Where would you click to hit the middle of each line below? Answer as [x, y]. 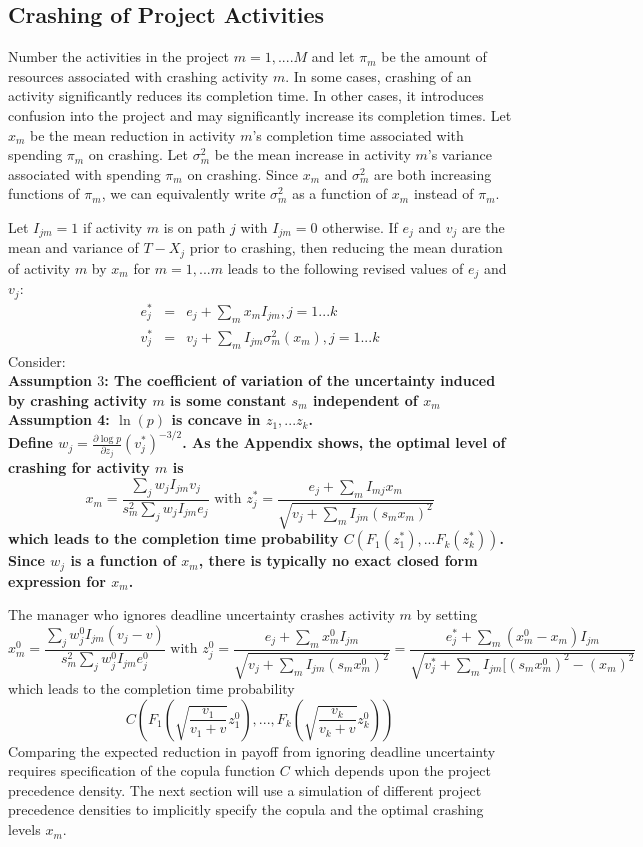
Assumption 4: [59, 419]
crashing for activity [79, 467]
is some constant [228, 399]
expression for [57, 580]
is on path [194, 226]
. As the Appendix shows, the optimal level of [344, 442]
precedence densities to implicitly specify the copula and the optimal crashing [246, 809]
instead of [443, 193]
